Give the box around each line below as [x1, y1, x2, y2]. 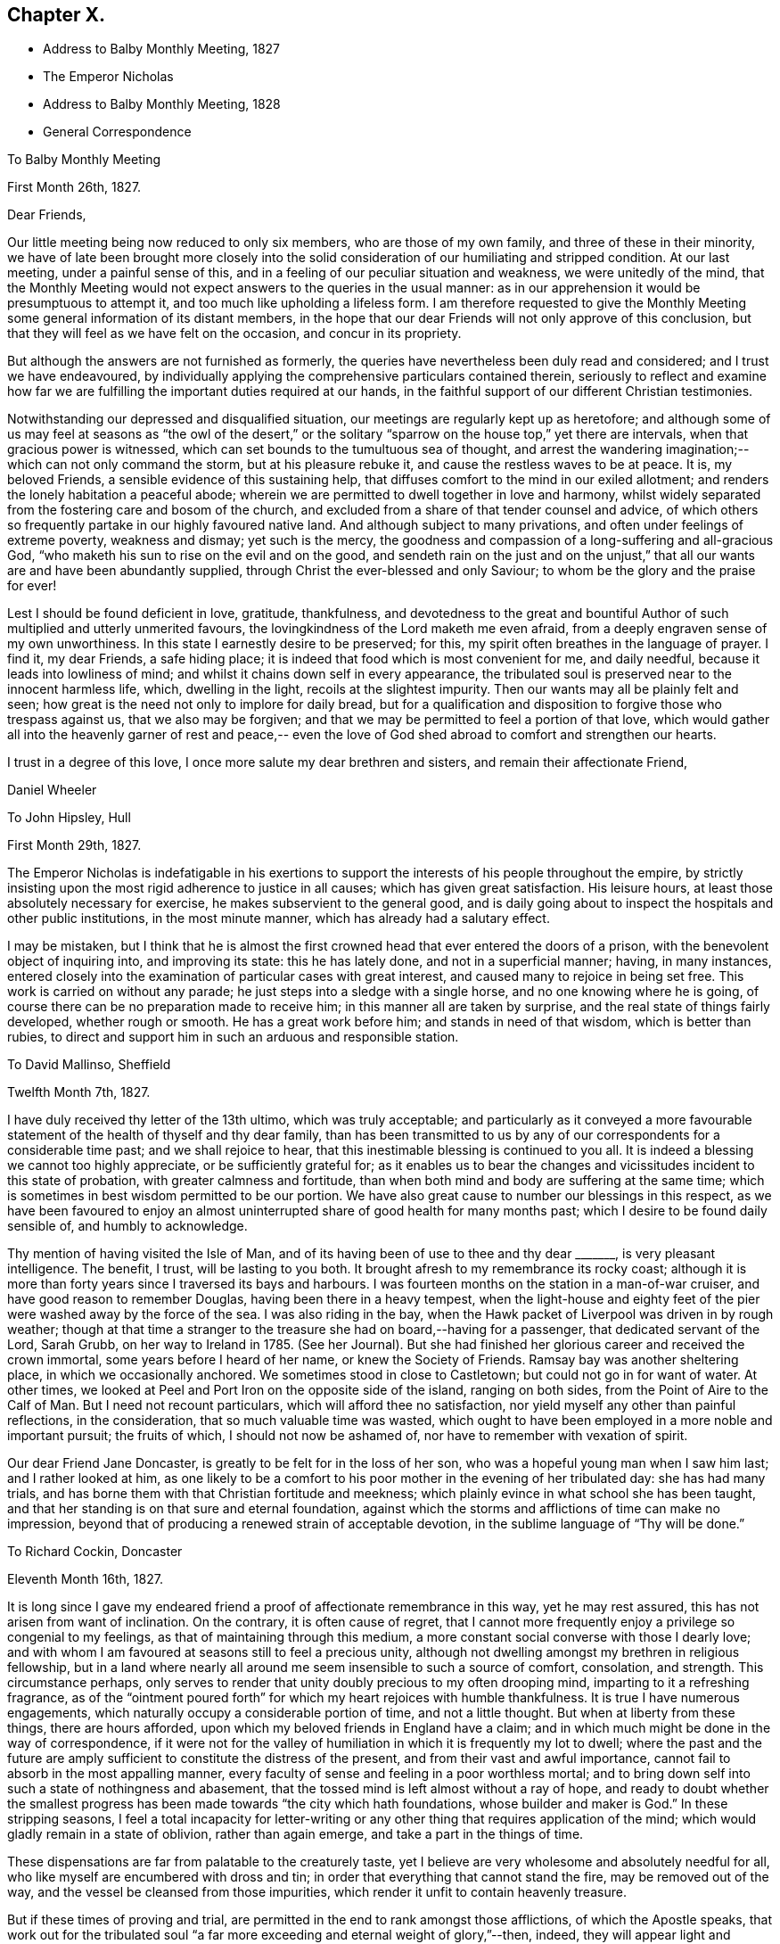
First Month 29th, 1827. [7, 837, 142, 853]
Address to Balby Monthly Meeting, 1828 [43, 96, 281, 112]
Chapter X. [7, 4, 106, 26]
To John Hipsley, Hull [7, 810, 131, 826]
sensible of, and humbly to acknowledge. [7, 1218, 248, 1234]
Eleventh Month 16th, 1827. [7, 1571, 163, 1587]
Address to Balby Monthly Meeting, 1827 [43, 41, 281, 57]
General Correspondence [43, 124, 192, 140]
